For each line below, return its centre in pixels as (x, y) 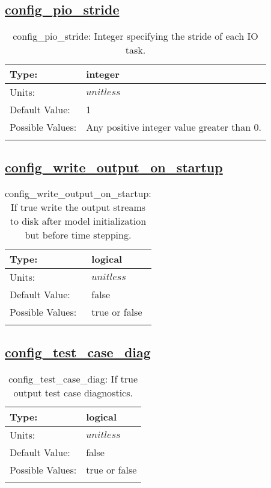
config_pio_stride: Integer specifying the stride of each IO (135, 36)
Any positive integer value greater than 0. (174, 127)
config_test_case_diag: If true (73, 378)
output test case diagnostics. (73, 392)
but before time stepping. (78, 235)
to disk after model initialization (78, 221)
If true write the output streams (78, 207)
